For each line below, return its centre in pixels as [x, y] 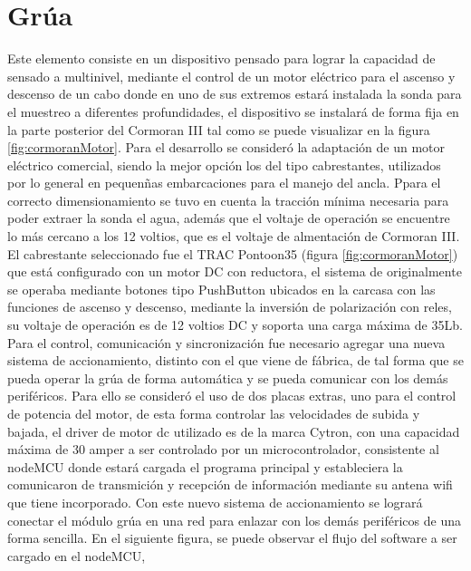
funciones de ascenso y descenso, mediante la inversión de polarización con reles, [230, 307]
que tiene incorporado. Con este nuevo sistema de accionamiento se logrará [215, 502]
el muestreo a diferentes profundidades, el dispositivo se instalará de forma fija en [233, 111]
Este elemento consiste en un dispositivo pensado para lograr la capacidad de [221, 58]
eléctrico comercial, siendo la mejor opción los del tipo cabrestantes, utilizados [224, 165]
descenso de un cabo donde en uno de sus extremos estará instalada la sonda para [235, 94]
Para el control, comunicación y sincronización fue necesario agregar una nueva [226, 342]
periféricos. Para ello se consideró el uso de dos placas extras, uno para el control [232, 396]
